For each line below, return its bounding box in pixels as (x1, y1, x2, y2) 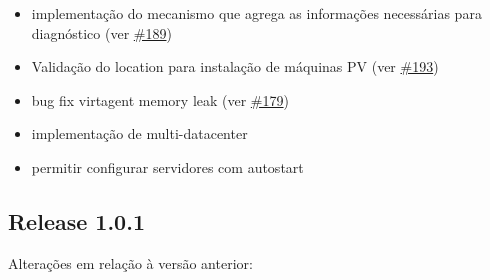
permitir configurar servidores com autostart (31, 156, 304, 177)
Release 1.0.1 (8, 205, 145, 236)
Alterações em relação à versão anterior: (8, 252, 253, 273)
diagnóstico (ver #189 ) (31, 22, 172, 43)
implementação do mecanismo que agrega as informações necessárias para (31, 3, 482, 23)
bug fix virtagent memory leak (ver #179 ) (31, 89, 289, 110)
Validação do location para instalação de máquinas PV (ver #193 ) (31, 56, 439, 77)
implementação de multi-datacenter (31, 123, 248, 144)
